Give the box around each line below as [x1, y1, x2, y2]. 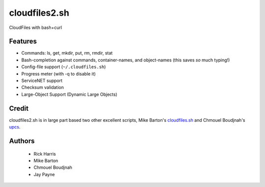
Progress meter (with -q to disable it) [21, 71, 96, 77]
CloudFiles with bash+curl [9, 25, 62, 30]
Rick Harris [33, 151, 56, 157]
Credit [9, 104, 29, 112]
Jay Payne [33, 171, 55, 177]
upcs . [9, 124, 21, 130]
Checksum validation [21, 84, 64, 90]
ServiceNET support [21, 78, 63, 83]
